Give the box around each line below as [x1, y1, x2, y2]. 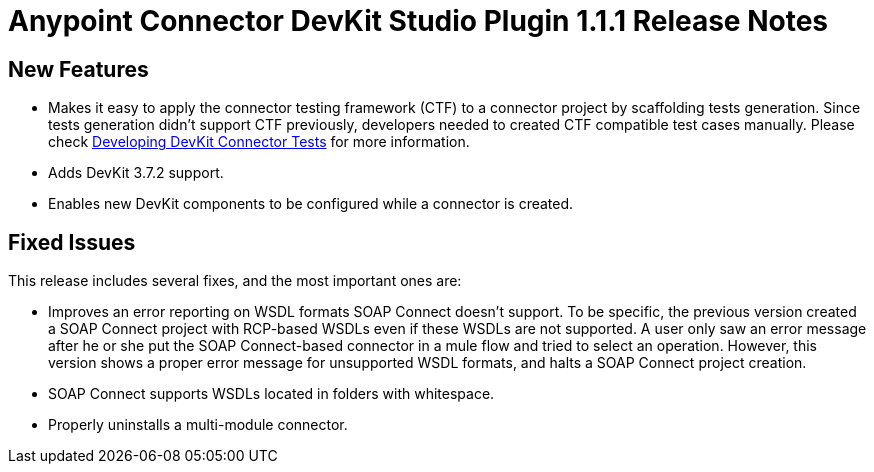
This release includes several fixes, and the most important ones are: [8, 272, 462, 290]
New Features [8, 56, 149, 82]
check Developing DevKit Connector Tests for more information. [48, 133, 470, 151]
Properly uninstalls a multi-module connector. [48, 416, 348, 434]
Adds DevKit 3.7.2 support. [48, 164, 224, 182]
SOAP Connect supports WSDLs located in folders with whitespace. [48, 385, 495, 403]
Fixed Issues [8, 229, 136, 255]
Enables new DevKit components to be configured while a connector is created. [48, 195, 574, 213]
